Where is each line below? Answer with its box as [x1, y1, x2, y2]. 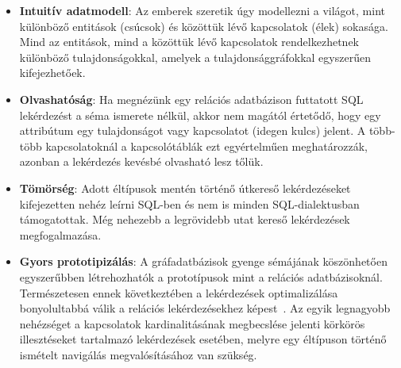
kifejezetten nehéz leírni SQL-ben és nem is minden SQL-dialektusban [19, 195, 360, 212]
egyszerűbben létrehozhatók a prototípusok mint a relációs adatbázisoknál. [19, 268, 383, 285]
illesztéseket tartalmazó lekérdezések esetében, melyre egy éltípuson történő [19, 331, 387, 347]
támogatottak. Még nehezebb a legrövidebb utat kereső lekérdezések [19, 211, 350, 228]
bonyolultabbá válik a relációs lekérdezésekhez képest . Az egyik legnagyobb [19, 300, 391, 316]
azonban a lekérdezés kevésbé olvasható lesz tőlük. [19, 153, 264, 170]
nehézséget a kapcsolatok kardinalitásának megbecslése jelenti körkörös [19, 315, 365, 332]
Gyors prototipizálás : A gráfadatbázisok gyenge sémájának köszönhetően [19, 253, 388, 270]
